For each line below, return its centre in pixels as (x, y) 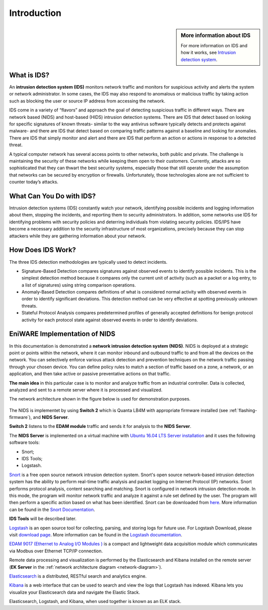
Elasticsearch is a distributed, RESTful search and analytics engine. (78, 576)
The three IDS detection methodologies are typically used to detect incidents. (88, 262)
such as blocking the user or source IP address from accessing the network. (87, 101)
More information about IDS (216, 35)
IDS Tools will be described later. (43, 519)
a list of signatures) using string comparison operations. (79, 285)
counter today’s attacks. (34, 182)
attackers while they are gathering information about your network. (78, 236)
